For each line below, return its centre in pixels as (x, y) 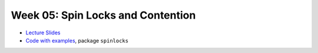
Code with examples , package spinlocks (77, 40)
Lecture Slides (43, 33)
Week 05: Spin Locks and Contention (103, 15)
